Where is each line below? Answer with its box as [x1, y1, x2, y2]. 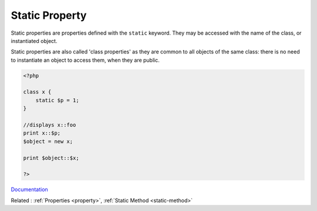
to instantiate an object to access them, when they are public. [11, 56, 160, 63]
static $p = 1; [35, 97, 79, 103]
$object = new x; [23, 138, 73, 145]
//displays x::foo [23, 122, 76, 129]
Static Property [11, 9, 87, 22]
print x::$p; [23, 130, 61, 136]
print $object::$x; [23, 155, 79, 161]
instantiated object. [11, 37, 58, 44]
